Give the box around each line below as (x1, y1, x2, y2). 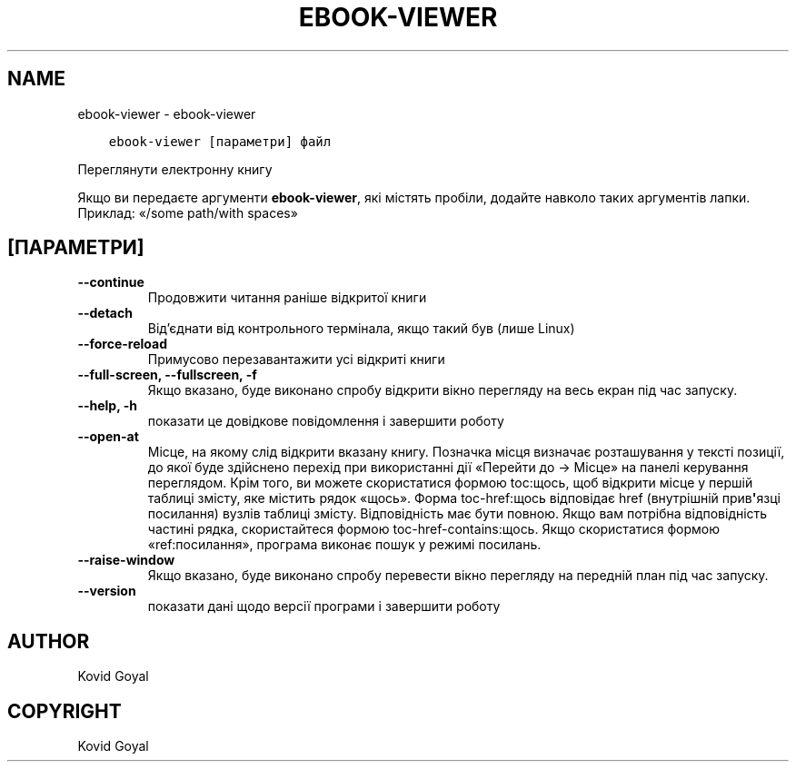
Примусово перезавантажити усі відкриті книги (147, 351, 445, 368)
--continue (77, 274, 144, 291)
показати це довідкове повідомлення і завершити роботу (147, 413, 504, 429)
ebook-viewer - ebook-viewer (77, 105, 256, 122)
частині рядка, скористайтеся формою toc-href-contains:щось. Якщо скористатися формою (147, 521, 721, 537)
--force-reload (77, 336, 167, 352)
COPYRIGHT (7, 699, 122, 723)
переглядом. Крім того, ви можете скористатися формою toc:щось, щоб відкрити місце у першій (147, 475, 753, 491)
